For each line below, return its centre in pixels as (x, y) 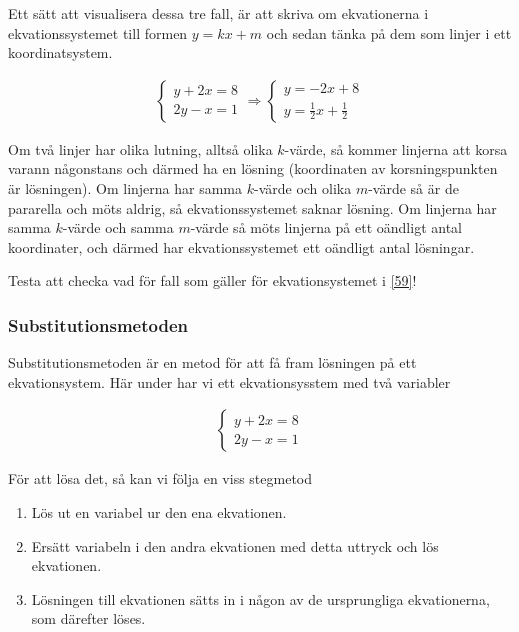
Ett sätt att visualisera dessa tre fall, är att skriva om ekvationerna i (218, 13)
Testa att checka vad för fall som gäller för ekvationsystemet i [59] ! (212, 280)
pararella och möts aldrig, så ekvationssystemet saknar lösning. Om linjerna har (252, 207)
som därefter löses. (88, 618)
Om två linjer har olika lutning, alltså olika (140, 148)
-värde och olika (302, 188)
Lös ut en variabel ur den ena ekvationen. (159, 512)
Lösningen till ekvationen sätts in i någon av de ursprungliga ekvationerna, (260, 598)
